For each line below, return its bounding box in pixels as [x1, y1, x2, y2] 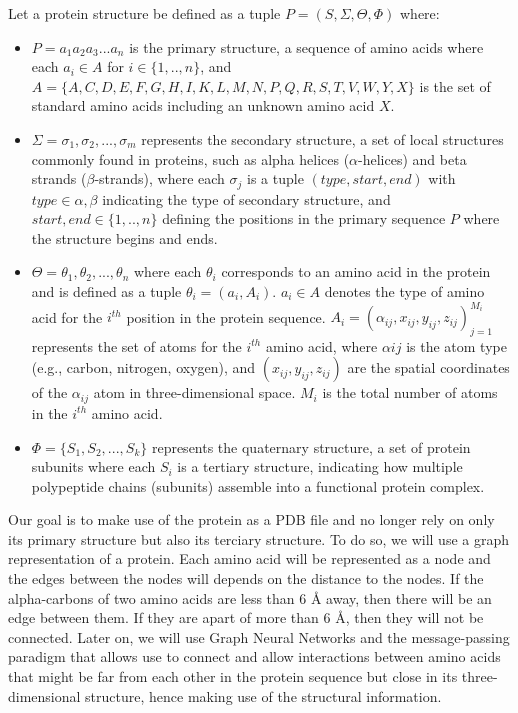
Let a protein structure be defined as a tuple [8, 3, 281, 23]
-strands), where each [94, 168, 225, 189]
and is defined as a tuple [31, 280, 182, 301]
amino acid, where [265, 335, 378, 356]
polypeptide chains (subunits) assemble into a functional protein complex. [31, 475, 485, 496]
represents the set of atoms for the [31, 335, 242, 356]
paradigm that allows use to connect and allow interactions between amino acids [8, 646, 501, 667]
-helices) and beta [358, 148, 467, 169]
